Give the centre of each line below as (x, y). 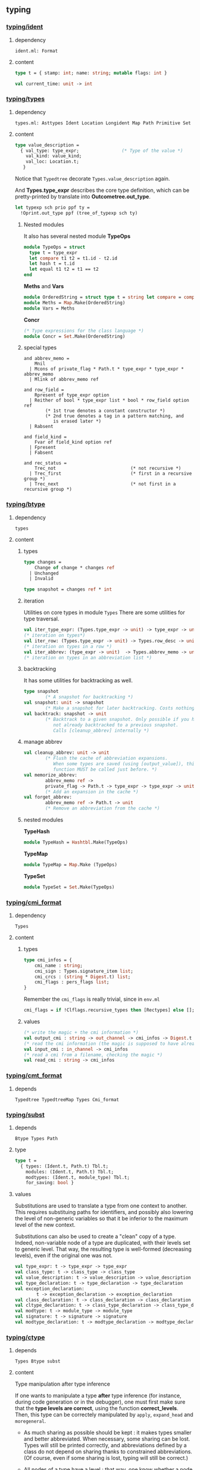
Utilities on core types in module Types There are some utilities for (104, 613)
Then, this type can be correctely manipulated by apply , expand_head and (104, 1415)
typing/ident (25, 27)
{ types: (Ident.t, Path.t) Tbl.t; (65, 1166)
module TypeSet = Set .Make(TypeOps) (69, 887)
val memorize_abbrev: (50, 775)
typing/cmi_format (34, 902)
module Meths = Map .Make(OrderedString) (74, 302)
